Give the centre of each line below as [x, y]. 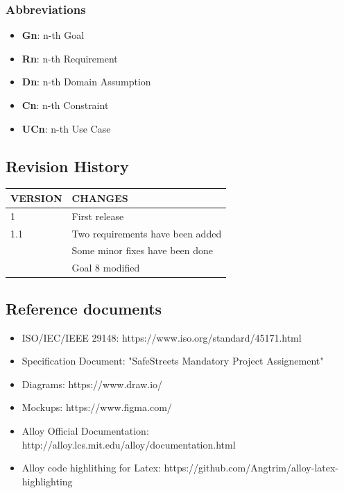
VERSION [36, 198]
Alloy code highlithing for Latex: [91, 468]
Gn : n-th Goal [53, 35]
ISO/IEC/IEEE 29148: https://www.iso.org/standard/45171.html [162, 337]
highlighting [47, 481]
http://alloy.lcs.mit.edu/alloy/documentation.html [129, 444]
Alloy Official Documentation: [85, 430]
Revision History [67, 166]
